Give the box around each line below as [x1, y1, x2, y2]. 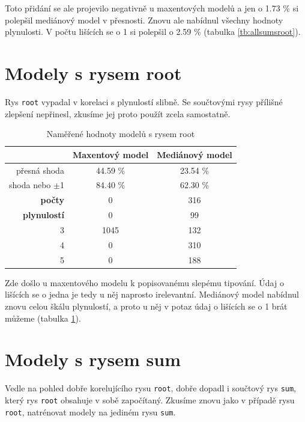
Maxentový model [72, 148, 149, 161]
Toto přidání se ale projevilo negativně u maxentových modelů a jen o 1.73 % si [5, 2, 299, 14]
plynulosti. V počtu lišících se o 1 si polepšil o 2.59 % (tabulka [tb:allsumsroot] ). [5, 25, 301, 38]
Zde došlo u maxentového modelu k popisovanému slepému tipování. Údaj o [5, 276, 284, 289]
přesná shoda [16, 164, 64, 176]
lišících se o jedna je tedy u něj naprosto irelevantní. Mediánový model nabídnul [5, 288, 299, 301]
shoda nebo [9, 179, 51, 191]
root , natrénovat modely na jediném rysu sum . [5, 405, 176, 418]
